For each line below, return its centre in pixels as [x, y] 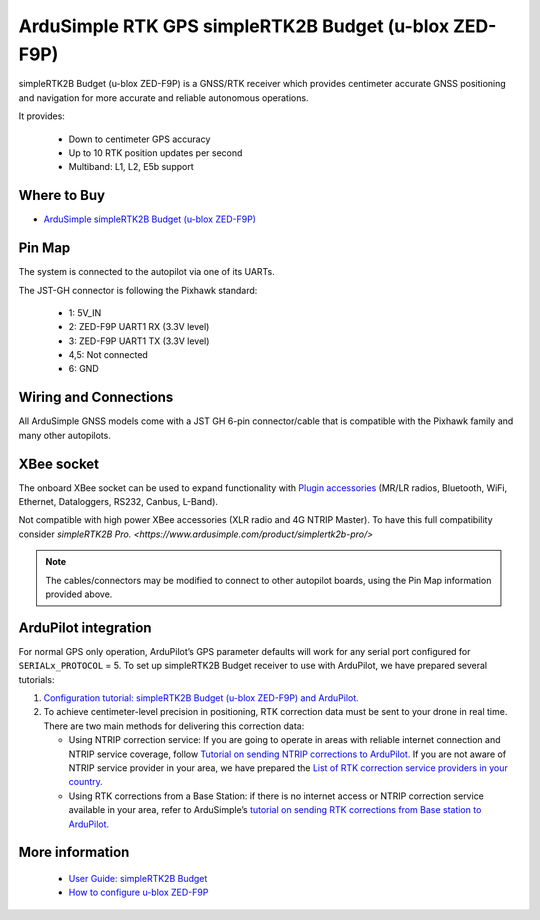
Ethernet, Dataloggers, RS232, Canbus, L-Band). [118, 502]
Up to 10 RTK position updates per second [155, 152]
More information [74, 852]
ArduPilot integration [85, 627]
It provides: [41, 116]
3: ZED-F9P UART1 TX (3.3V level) [139, 341]
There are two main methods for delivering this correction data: [174, 726]
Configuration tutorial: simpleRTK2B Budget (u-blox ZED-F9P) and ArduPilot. [201, 698]
